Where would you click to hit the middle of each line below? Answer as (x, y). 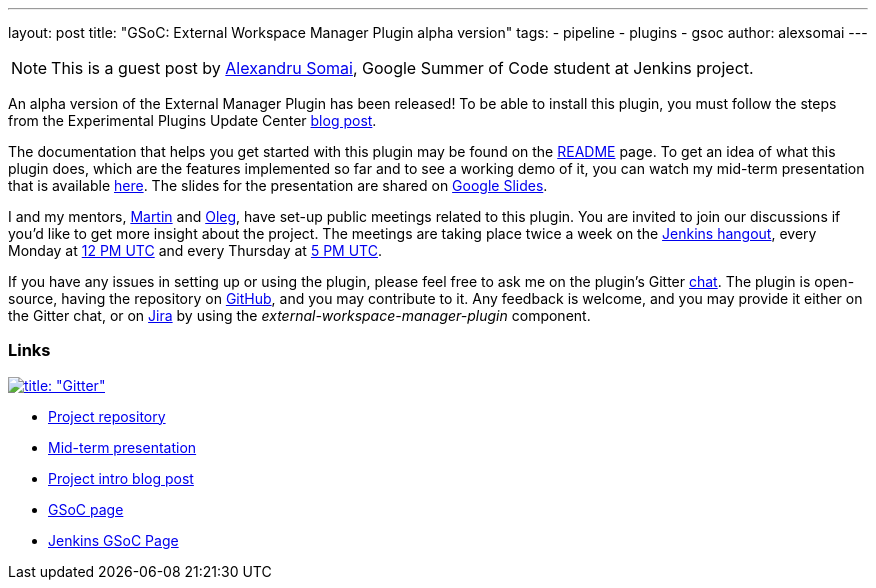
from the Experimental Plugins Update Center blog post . (192, 120)
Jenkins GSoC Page (113, 540)
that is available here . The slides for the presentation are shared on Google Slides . (278, 185)
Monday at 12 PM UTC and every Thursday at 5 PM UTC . (195, 250)
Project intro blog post (121, 478)
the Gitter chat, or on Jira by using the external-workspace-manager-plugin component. (299, 315)
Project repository (107, 416)
